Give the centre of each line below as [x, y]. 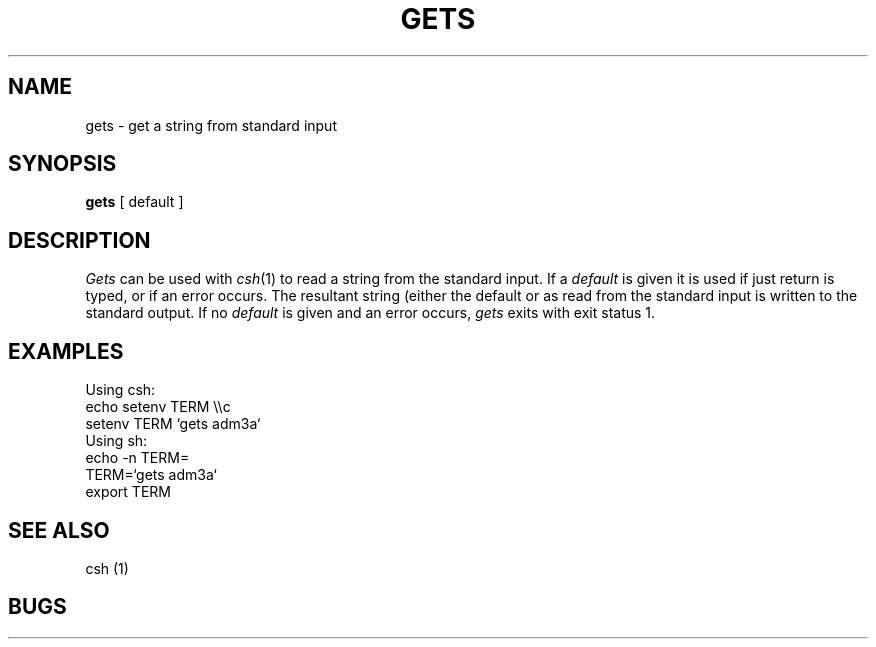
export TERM [128, 492]
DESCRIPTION [79, 240]
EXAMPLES [66, 351]
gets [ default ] [134, 202]
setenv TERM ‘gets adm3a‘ [173, 424]
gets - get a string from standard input [211, 125]
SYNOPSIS [62, 164]
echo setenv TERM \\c [158, 407]
